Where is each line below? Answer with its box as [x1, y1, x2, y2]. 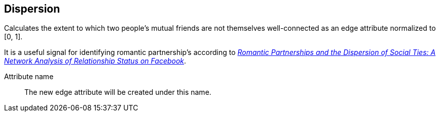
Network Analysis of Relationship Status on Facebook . [4, 56, 187, 66]
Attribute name [4, 72, 54, 81]
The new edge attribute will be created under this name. [24, 88, 211, 97]
